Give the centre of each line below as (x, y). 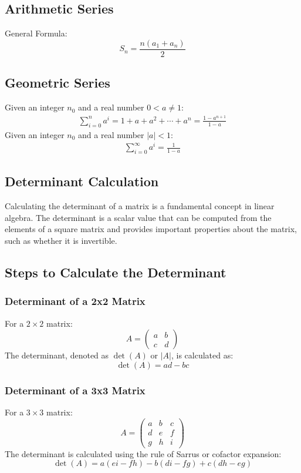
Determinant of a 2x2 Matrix (75, 301)
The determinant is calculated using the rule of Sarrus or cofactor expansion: (143, 453)
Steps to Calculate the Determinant (116, 272)
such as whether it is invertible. (61, 241)
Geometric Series (58, 83)
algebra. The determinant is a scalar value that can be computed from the (138, 217)
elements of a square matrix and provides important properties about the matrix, (151, 229)
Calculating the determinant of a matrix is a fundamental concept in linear (140, 206)
